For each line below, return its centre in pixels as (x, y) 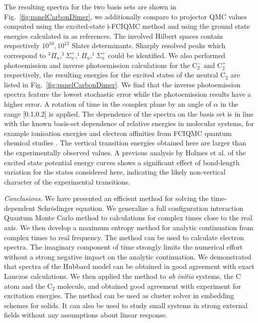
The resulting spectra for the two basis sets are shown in (90, 6)
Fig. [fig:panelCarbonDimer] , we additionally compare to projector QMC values (126, 16)
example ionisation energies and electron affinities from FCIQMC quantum (118, 133)
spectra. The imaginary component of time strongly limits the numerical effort (124, 247)
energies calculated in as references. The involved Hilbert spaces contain (114, 35)
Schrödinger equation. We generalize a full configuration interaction (140, 208)
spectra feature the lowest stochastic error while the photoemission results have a (128, 94)
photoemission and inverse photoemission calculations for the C (101, 65)
